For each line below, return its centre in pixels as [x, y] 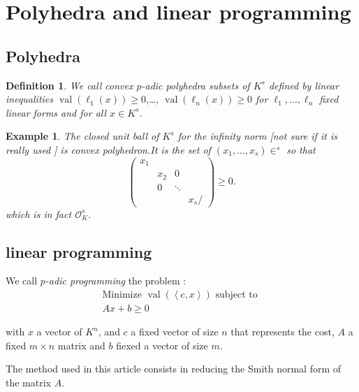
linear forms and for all [56, 112]
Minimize [122, 295]
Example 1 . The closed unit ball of [82, 136]
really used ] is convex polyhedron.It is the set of [108, 149]
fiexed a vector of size [162, 345]
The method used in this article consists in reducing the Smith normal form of [174, 369]
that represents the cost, [283, 332]
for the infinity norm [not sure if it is [257, 136]
